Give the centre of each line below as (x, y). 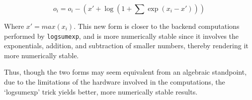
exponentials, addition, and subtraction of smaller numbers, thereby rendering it (126, 46)
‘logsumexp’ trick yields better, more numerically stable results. (101, 91)
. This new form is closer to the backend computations (157, 26)
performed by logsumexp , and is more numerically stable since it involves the (122, 36)
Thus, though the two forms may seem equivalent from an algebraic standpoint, (126, 72)
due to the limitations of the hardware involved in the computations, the (115, 82)
